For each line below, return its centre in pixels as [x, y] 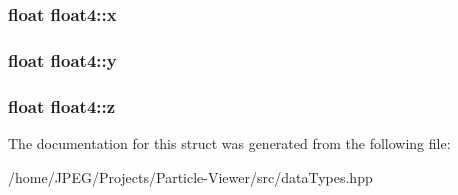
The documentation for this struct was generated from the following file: [229, 142]
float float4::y [62, 59]
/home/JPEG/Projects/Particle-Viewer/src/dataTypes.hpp [190, 176]
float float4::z [62, 105]
